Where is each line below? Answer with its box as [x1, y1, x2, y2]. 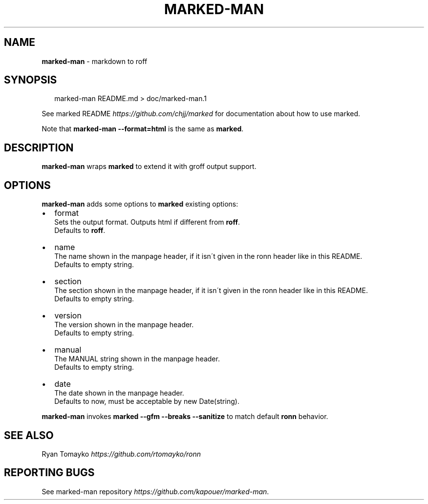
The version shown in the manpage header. [54, 320, 194, 329]
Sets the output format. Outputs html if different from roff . [54, 218, 240, 227]
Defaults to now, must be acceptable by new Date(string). [54, 397, 239, 406]
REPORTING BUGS [4, 466, 95, 479]
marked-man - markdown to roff [42, 57, 148, 65]
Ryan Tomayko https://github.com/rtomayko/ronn [42, 449, 201, 458]
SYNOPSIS [4, 74, 57, 86]
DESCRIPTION [4, 141, 74, 154]
